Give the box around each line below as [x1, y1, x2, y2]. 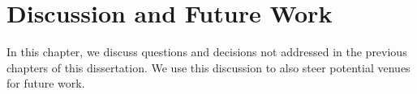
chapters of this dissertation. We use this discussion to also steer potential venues [6, 59, 411, 76]
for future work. [6, 75, 85, 92]
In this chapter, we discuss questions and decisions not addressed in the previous [6, 43, 407, 60]
